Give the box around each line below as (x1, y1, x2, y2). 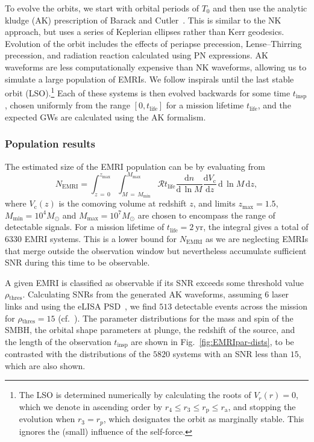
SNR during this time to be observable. (5, 256, 150, 269)
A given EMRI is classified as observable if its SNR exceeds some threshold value (5, 276, 304, 288)
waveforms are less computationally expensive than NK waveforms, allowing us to (5, 60, 307, 73)
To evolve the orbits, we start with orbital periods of (5, 2, 199, 14)
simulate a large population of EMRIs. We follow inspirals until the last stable (5, 72, 294, 85)
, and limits (193, 197, 236, 210)
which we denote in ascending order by (19, 400, 163, 412)
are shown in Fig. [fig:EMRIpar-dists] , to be (131, 335, 294, 347)
